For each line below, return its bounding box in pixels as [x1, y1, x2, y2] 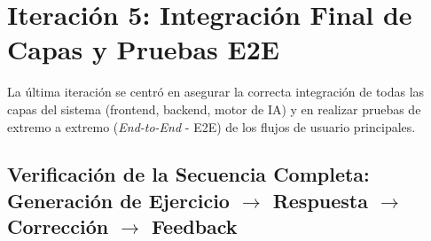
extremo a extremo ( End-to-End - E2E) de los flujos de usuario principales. [7, 117, 416, 136]
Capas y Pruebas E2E [7, 31, 279, 67]
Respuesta [272, 186, 368, 214]
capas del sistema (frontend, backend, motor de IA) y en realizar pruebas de [7, 99, 421, 118]
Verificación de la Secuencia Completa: [7, 160, 370, 188]
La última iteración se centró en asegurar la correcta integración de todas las [7, 82, 425, 101]
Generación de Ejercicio [7, 186, 230, 214]
